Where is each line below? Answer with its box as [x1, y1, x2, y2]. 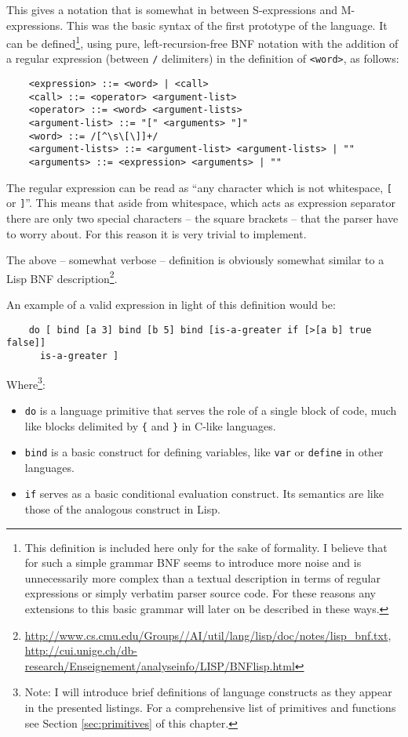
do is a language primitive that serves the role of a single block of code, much [24, 401, 397, 418]
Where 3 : [6, 373, 46, 392]
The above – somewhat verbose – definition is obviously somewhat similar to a [6, 252, 384, 268]
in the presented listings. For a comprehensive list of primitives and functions [24, 699, 396, 715]
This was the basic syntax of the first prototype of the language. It [66, 16, 388, 33]
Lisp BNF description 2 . [6, 267, 118, 286]
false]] [6, 337, 46, 349]
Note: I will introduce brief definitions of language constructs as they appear [24, 684, 392, 700]
